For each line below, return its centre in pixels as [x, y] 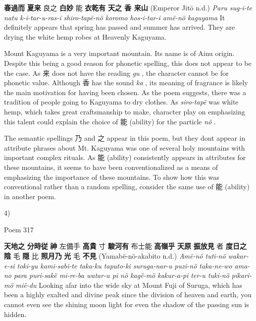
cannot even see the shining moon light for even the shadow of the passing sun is [127, 304]
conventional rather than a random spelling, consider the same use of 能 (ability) [127, 187]
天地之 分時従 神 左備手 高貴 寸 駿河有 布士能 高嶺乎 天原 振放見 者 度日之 [125, 246]
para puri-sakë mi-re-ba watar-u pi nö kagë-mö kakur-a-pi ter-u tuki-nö [122, 275]
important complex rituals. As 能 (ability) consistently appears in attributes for [125, 157]
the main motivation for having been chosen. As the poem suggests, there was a [125, 92]
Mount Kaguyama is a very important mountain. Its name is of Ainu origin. [119, 53]
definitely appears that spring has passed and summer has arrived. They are [120, 27]
